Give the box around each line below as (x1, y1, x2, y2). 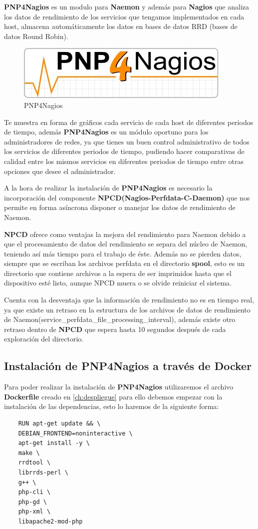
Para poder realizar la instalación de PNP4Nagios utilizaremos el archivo (4, 381, 234, 392)
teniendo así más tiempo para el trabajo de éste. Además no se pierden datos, (4, 248, 242, 258)
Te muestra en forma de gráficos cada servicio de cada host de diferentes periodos (4, 116, 254, 127)
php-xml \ (18, 508, 51, 515)
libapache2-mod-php (18, 517, 83, 525)
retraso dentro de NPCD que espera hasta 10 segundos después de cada (4, 323, 226, 334)
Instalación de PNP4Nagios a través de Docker (4, 358, 252, 373)
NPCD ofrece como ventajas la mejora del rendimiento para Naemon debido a (4, 228, 246, 239)
